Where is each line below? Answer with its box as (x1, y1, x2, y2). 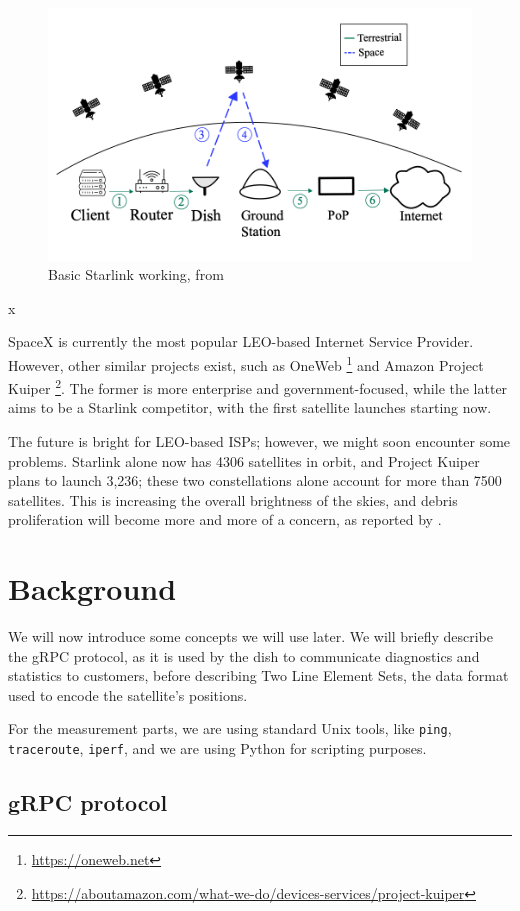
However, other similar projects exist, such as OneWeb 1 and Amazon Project (8, 351, 484, 375)
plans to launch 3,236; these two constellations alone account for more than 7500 (8, 470, 502, 491)
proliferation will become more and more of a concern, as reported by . (8, 509, 442, 530)
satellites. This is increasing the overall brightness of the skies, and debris (8, 489, 458, 510)
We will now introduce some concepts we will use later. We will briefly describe (8, 626, 493, 647)
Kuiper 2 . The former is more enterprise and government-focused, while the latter (8, 375, 508, 398)
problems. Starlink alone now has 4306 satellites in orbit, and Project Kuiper (8, 450, 480, 471)
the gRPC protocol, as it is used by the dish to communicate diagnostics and (8, 645, 480, 666)
